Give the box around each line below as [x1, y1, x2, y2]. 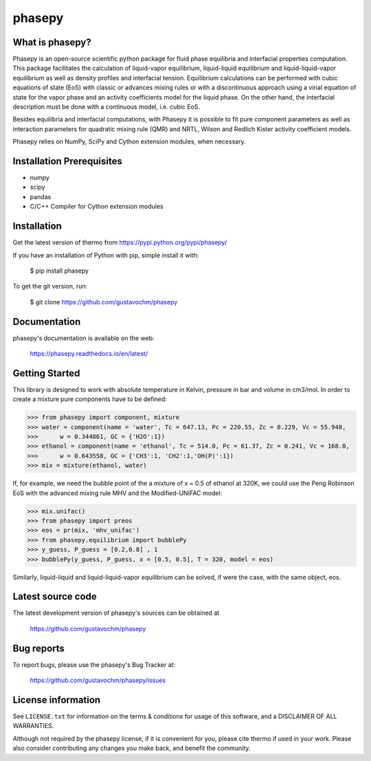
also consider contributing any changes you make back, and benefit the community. [12, 744, 251, 752]
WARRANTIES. [12, 722, 54, 730]
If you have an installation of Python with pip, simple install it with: [12, 251, 199, 259]
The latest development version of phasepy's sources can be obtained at [12, 609, 220, 617]
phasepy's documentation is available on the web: [12, 334, 155, 342]
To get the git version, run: [12, 282, 88, 291]
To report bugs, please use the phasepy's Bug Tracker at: [12, 660, 176, 669]
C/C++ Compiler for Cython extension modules [30, 203, 164, 211]
